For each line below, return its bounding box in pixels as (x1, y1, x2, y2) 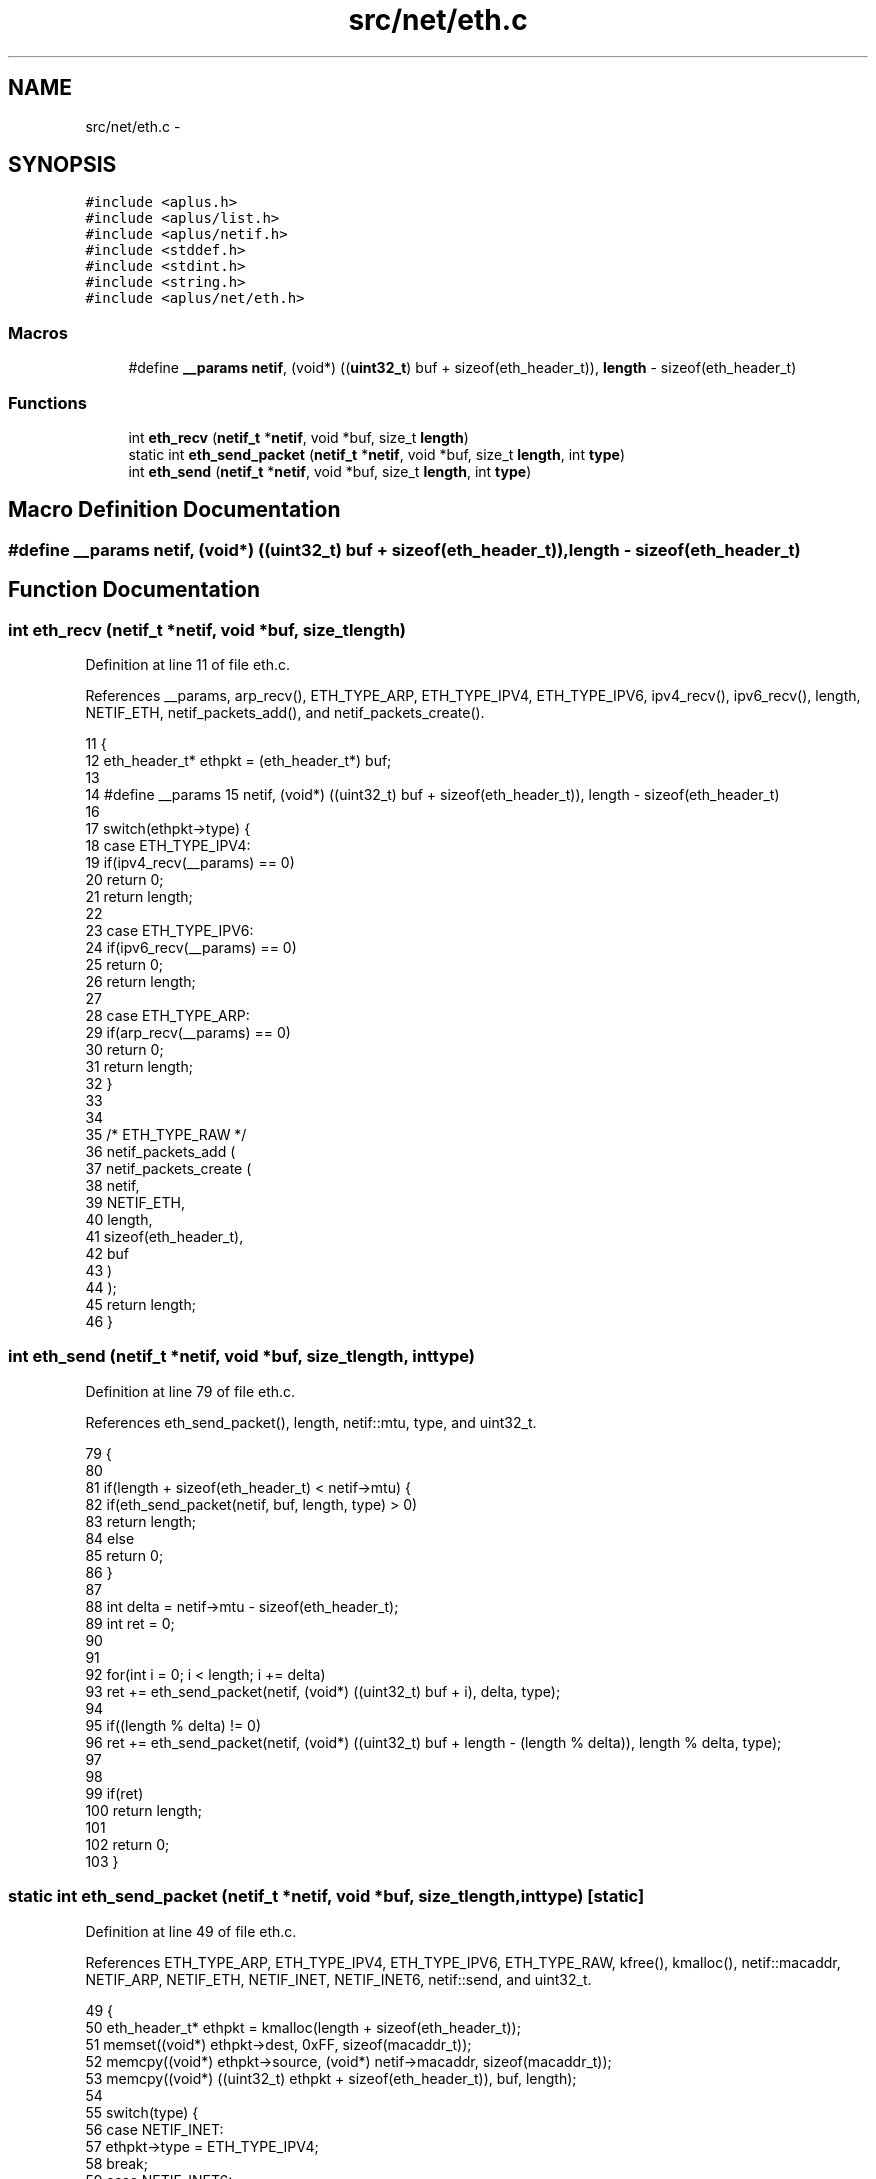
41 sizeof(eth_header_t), (85, 1228, 244, 1245)
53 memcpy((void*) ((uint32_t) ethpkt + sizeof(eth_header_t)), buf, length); (85, 2069, 577, 2087)
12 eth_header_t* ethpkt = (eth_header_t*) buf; (85, 752, 392, 769)
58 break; (85, 2154, 148, 2172)
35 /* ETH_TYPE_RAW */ (85, 1126, 247, 1143)
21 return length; (85, 888, 193, 905)
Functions (8, 392, 87, 413)
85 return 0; (85, 1546, 164, 1564)
